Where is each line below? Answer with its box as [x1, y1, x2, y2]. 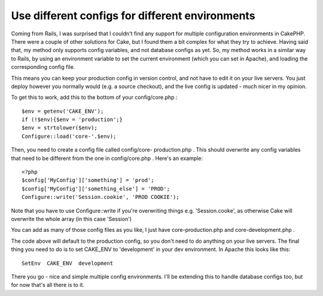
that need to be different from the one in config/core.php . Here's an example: [11, 155, 203, 162]
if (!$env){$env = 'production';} [22, 116, 123, 123]
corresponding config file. [11, 64, 75, 71]
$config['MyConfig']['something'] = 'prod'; [22, 177, 155, 184]
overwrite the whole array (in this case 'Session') [11, 215, 132, 222]
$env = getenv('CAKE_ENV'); [22, 108, 104, 114]
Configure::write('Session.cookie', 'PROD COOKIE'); [22, 194, 179, 201]
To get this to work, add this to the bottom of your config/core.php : [11, 93, 178, 101]
